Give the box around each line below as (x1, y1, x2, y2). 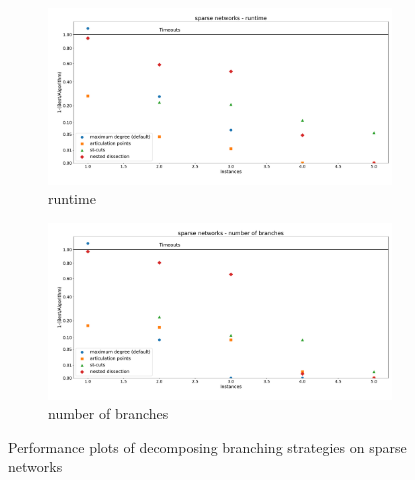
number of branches (48, 403, 169, 424)
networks (8, 456, 63, 477)
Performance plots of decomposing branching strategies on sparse (8, 436, 407, 457)
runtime (48, 188, 96, 209)
